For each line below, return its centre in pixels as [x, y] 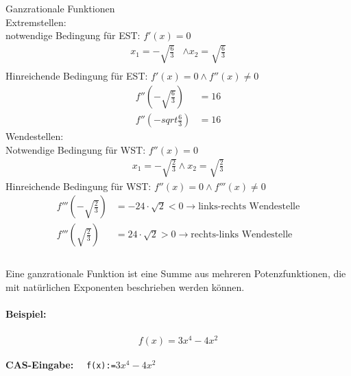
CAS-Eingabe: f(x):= [61, 365]
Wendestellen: [35, 136]
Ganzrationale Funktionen [60, 8]
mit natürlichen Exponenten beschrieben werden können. [125, 286]
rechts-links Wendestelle [242, 235]
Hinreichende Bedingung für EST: [77, 76]
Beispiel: [26, 313]
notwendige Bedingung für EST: [73, 35]
